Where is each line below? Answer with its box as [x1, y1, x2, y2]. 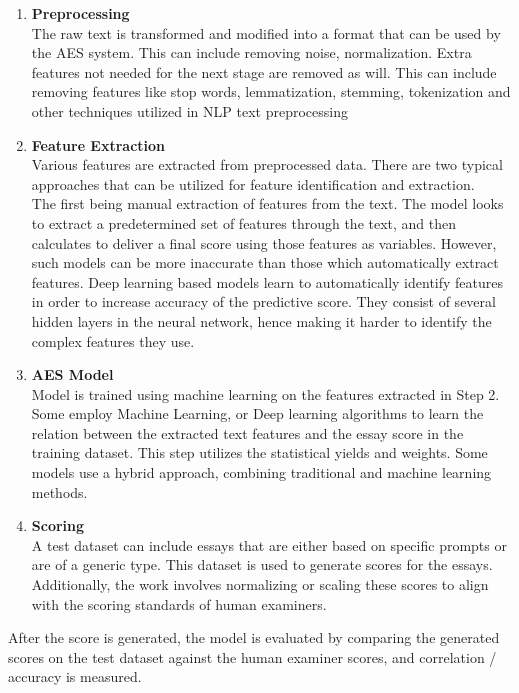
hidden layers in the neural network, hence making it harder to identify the [31, 310, 492, 331]
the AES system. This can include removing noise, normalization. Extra [31, 42, 472, 63]
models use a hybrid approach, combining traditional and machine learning [31, 462, 492, 483]
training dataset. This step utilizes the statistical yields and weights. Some [31, 442, 488, 463]
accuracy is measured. [8, 666, 142, 687]
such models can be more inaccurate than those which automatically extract [31, 252, 499, 273]
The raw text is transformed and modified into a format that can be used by [31, 22, 501, 43]
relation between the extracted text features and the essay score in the [31, 422, 464, 443]
